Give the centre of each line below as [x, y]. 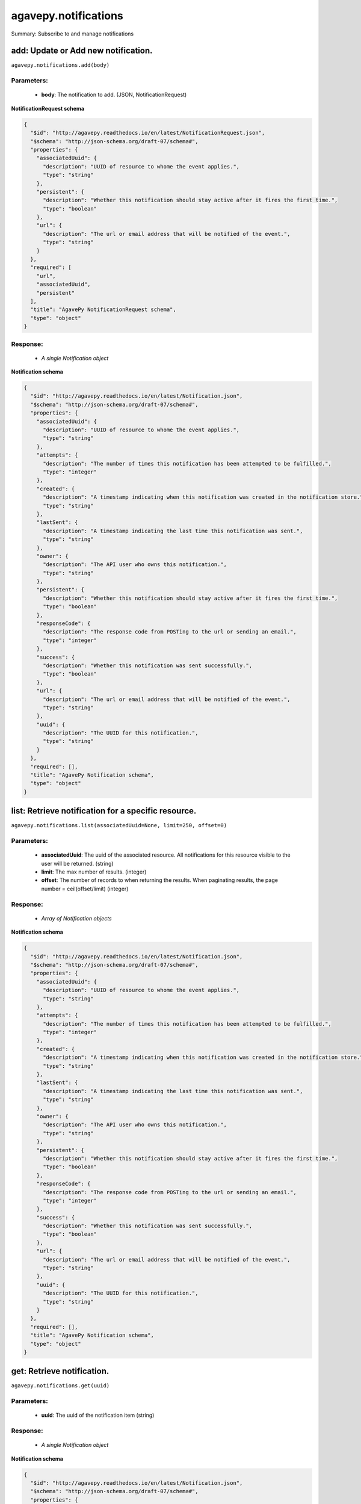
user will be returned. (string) [77, 863]
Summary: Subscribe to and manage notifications [73, 34]
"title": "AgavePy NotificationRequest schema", [103, 310]
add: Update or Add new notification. [82, 51]
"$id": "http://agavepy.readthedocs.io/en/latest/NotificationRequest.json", [148, 133]
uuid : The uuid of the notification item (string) [98, 1415]
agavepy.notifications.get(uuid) [60, 1386]
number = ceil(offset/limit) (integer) [85, 889]
